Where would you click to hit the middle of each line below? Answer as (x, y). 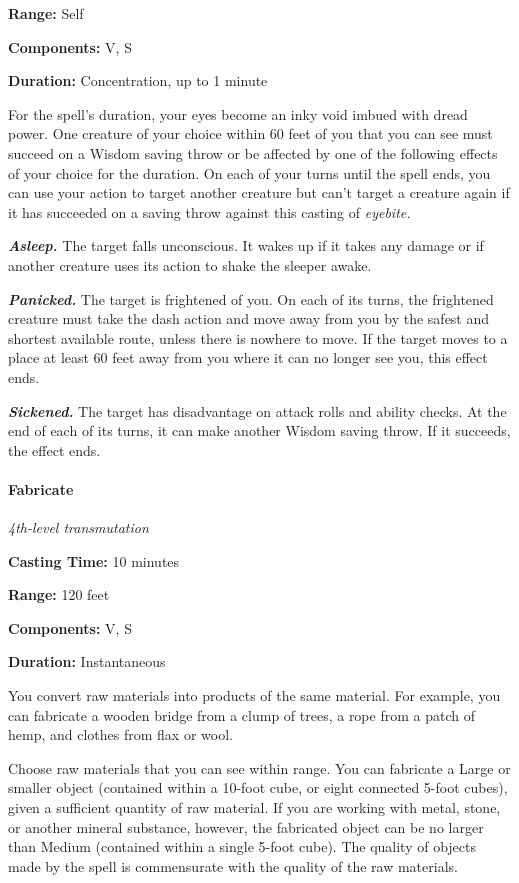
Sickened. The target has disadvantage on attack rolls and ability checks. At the (257, 410)
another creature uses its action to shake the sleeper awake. (190, 264)
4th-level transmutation (78, 527)
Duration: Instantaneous (87, 661)
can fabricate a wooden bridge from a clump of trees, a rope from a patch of (241, 714)
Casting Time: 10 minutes (94, 560)
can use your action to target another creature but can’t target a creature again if (259, 192)
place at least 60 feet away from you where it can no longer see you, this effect (248, 357)
